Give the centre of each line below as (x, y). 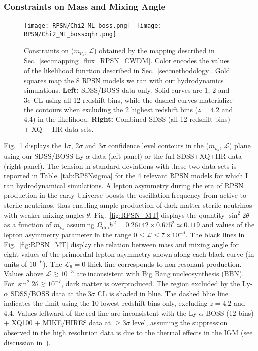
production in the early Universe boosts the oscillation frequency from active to (125, 195)
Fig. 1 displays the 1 (36, 146)
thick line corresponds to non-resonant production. (164, 264)
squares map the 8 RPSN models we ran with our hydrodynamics (124, 80)
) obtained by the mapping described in (154, 50)
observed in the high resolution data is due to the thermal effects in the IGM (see (128, 332)
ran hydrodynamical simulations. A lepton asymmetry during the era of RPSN (124, 185)
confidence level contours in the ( (158, 146)
